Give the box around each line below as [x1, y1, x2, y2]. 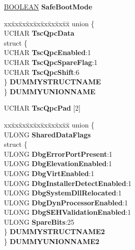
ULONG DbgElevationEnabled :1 [4, 158, 112, 169]
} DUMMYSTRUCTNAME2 [4, 226, 105, 237]
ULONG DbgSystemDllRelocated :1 [4, 187, 122, 198]
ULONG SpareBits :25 [4, 216, 74, 227]
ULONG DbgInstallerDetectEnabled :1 [4, 178, 132, 188]
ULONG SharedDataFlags [4, 129, 91, 139]
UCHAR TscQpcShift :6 [4, 66, 80, 77]
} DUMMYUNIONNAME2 [4, 236, 100, 247]
